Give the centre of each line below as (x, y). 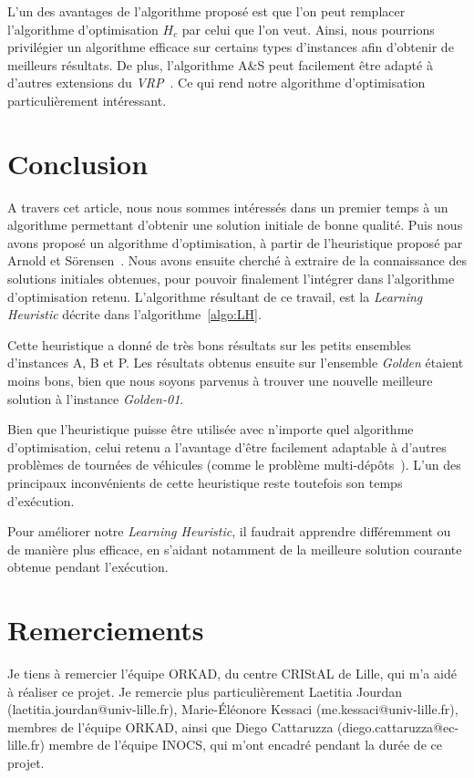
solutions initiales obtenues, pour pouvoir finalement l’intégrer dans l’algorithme (231, 279)
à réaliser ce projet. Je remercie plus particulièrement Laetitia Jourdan (205, 691)
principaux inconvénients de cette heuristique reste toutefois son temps (205, 482)
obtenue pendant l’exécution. (88, 567)
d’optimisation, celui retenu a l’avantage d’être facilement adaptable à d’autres (227, 446)
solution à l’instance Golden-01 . (96, 398)
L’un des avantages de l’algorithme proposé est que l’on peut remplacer (206, 11)
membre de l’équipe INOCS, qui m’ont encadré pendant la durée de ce (245, 745)
